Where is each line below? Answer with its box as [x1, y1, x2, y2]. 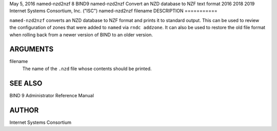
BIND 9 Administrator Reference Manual [9, 92, 94, 98]
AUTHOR [9, 105, 39, 115]
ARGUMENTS [9, 45, 54, 54]
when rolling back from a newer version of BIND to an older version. [9, 31, 153, 38]
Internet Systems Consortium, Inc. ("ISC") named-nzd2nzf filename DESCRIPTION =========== [9, 8, 217, 14]
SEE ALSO [9, 79, 43, 88]
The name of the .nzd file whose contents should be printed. [22, 65, 152, 72]
